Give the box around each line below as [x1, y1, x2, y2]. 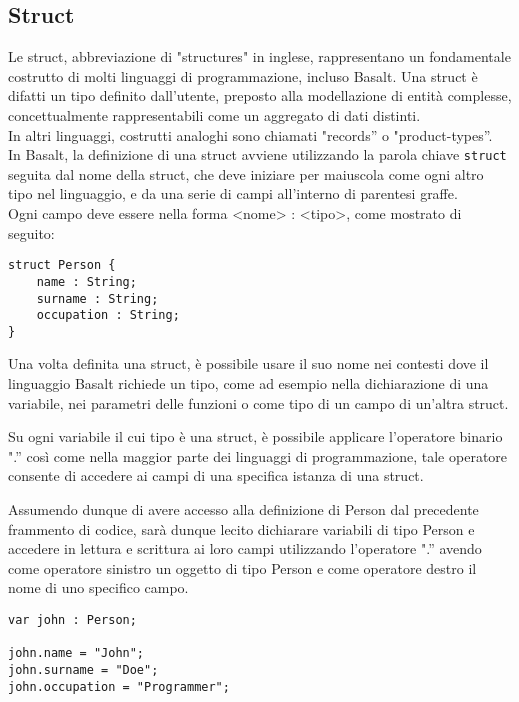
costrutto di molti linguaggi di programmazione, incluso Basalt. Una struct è [8, 65, 478, 86]
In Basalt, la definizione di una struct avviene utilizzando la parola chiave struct [8, 144, 507, 165]
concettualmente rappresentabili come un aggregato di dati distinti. [8, 104, 421, 125]
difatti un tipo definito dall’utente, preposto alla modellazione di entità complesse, [8, 85, 512, 106]
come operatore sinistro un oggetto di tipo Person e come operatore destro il [8, 557, 477, 578]
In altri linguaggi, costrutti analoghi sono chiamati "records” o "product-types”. [8, 124, 493, 145]
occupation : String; [36, 308, 180, 323]
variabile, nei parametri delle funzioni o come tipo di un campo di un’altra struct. [8, 392, 509, 413]
